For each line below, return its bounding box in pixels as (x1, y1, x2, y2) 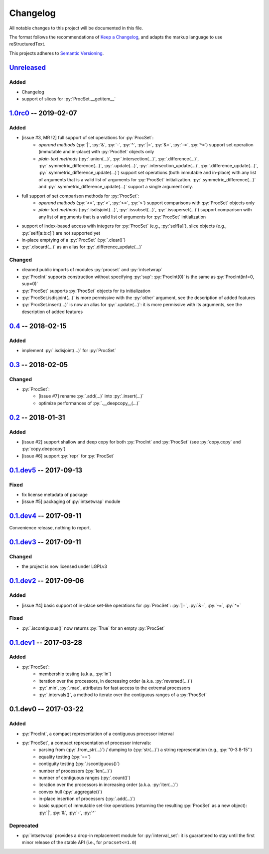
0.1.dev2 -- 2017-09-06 (9, 577, 84, 585)
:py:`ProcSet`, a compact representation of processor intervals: (21, 740, 151, 746)
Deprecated (9, 822, 39, 829)
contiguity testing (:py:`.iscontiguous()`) (38, 761, 120, 767)
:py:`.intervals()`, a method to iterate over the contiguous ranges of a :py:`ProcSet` (38, 692, 207, 698)
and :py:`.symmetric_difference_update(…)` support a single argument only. (38, 184, 193, 190)
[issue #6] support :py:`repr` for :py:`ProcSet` (21, 452, 115, 459)
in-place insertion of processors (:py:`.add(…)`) (38, 796, 135, 802)
